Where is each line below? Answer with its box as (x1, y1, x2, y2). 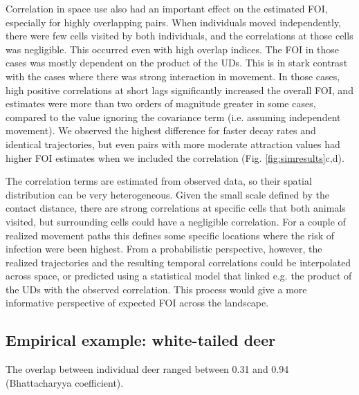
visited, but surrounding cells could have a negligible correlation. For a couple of (6, 214, 346, 228)
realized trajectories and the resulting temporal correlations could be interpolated (6, 255, 351, 269)
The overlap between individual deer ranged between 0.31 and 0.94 (6, 362, 289, 376)
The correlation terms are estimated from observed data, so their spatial (6, 174, 312, 188)
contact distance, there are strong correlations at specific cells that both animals (6, 201, 346, 215)
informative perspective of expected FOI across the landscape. (6, 295, 269, 310)
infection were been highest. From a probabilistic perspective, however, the (6, 241, 322, 256)
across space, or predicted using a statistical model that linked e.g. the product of (6, 268, 352, 283)
